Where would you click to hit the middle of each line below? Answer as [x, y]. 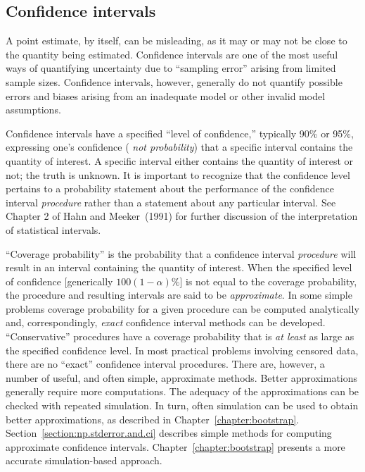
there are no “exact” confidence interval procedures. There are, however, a [165, 364]
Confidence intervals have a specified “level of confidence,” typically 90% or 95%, [180, 133]
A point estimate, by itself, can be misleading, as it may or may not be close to [177, 41]
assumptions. [33, 110]
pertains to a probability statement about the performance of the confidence [170, 188]
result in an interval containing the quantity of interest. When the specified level [179, 267]
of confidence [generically [59, 281]
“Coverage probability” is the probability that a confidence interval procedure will [181, 253]
